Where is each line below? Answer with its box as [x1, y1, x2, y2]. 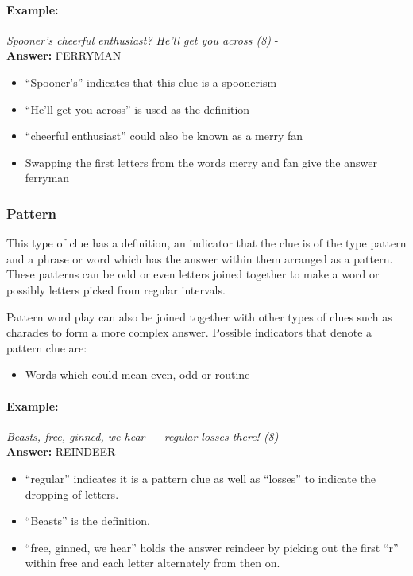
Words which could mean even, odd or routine [25, 366, 250, 383]
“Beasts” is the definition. [25, 512, 150, 529]
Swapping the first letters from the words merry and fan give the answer [25, 154, 377, 170]
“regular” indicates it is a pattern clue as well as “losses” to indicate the [25, 469, 376, 486]
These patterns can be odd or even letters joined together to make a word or [6, 266, 380, 282]
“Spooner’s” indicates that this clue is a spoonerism [25, 73, 277, 90]
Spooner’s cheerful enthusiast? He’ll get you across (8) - [6, 31, 279, 48]
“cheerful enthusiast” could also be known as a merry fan [25, 127, 303, 144]
